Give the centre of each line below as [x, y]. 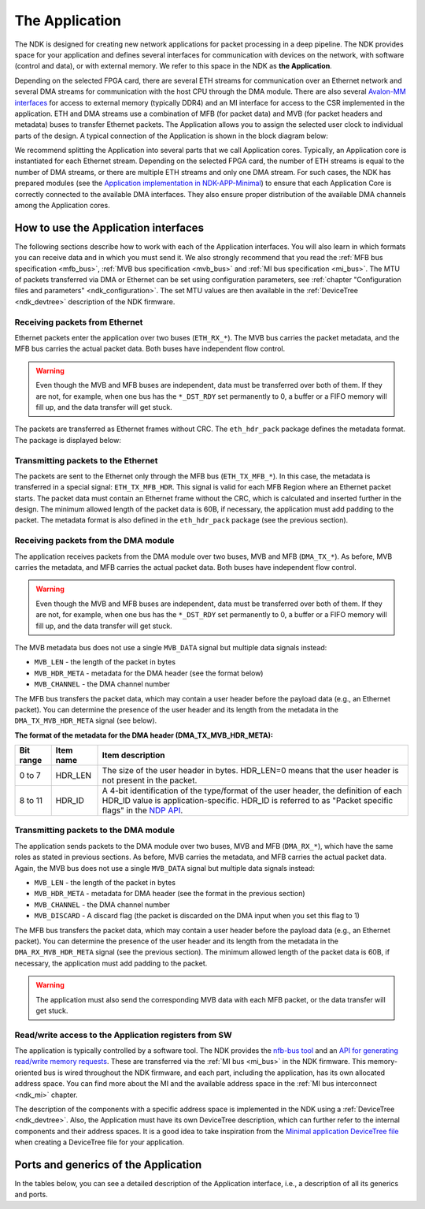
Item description [133, 755]
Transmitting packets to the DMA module [94, 830]
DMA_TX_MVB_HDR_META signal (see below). [86, 720]
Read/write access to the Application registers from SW [123, 1035]
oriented [28, 1073]
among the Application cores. [62, 206]
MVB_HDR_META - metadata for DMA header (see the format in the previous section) [170, 894]
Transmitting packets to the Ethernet [86, 460]
